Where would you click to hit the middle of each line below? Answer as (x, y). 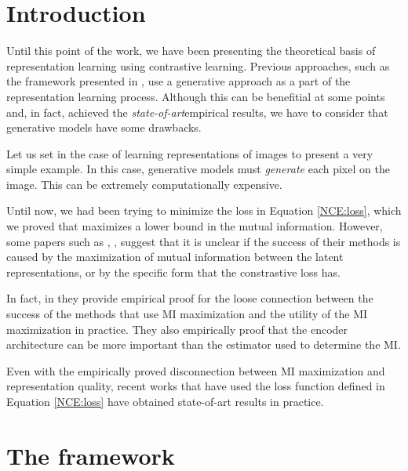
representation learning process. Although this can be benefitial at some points (196, 96)
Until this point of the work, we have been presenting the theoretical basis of (191, 51)
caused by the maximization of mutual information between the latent (175, 257)
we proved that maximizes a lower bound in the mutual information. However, (195, 226)
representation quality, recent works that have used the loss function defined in (196, 386)
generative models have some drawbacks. (104, 127)
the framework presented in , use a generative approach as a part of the (178, 81)
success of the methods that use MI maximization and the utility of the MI (187, 314)
